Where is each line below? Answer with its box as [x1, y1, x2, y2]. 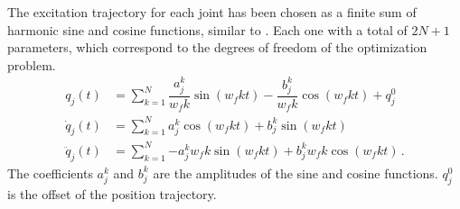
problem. [7, 55, 56, 74]
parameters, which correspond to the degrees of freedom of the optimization [7, 38, 427, 57]
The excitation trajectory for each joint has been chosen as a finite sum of [7, 3, 417, 21]
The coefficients [7, 163, 93, 182]
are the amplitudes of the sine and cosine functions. [153, 163, 438, 182]
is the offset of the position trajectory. [7, 184, 217, 203]
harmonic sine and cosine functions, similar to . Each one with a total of [7, 20, 408, 39]
